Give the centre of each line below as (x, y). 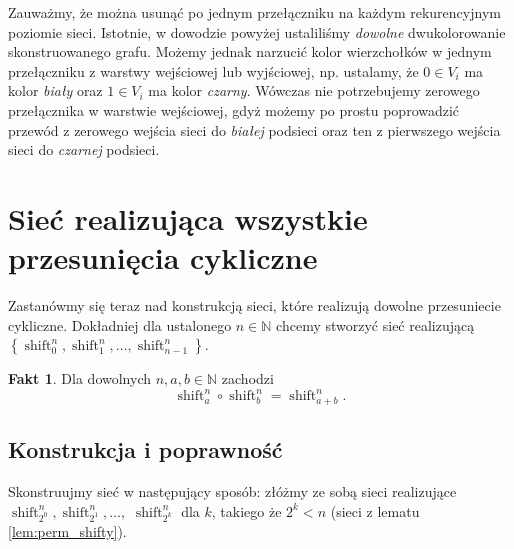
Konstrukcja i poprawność (145, 449)
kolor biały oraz (55, 90)
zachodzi (247, 378)
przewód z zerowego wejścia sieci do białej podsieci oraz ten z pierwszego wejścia (254, 129)
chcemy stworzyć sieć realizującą (375, 324)
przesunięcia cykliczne (163, 257)
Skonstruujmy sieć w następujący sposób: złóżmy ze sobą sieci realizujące (232, 491)
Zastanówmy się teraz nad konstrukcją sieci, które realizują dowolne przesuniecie (254, 305)
